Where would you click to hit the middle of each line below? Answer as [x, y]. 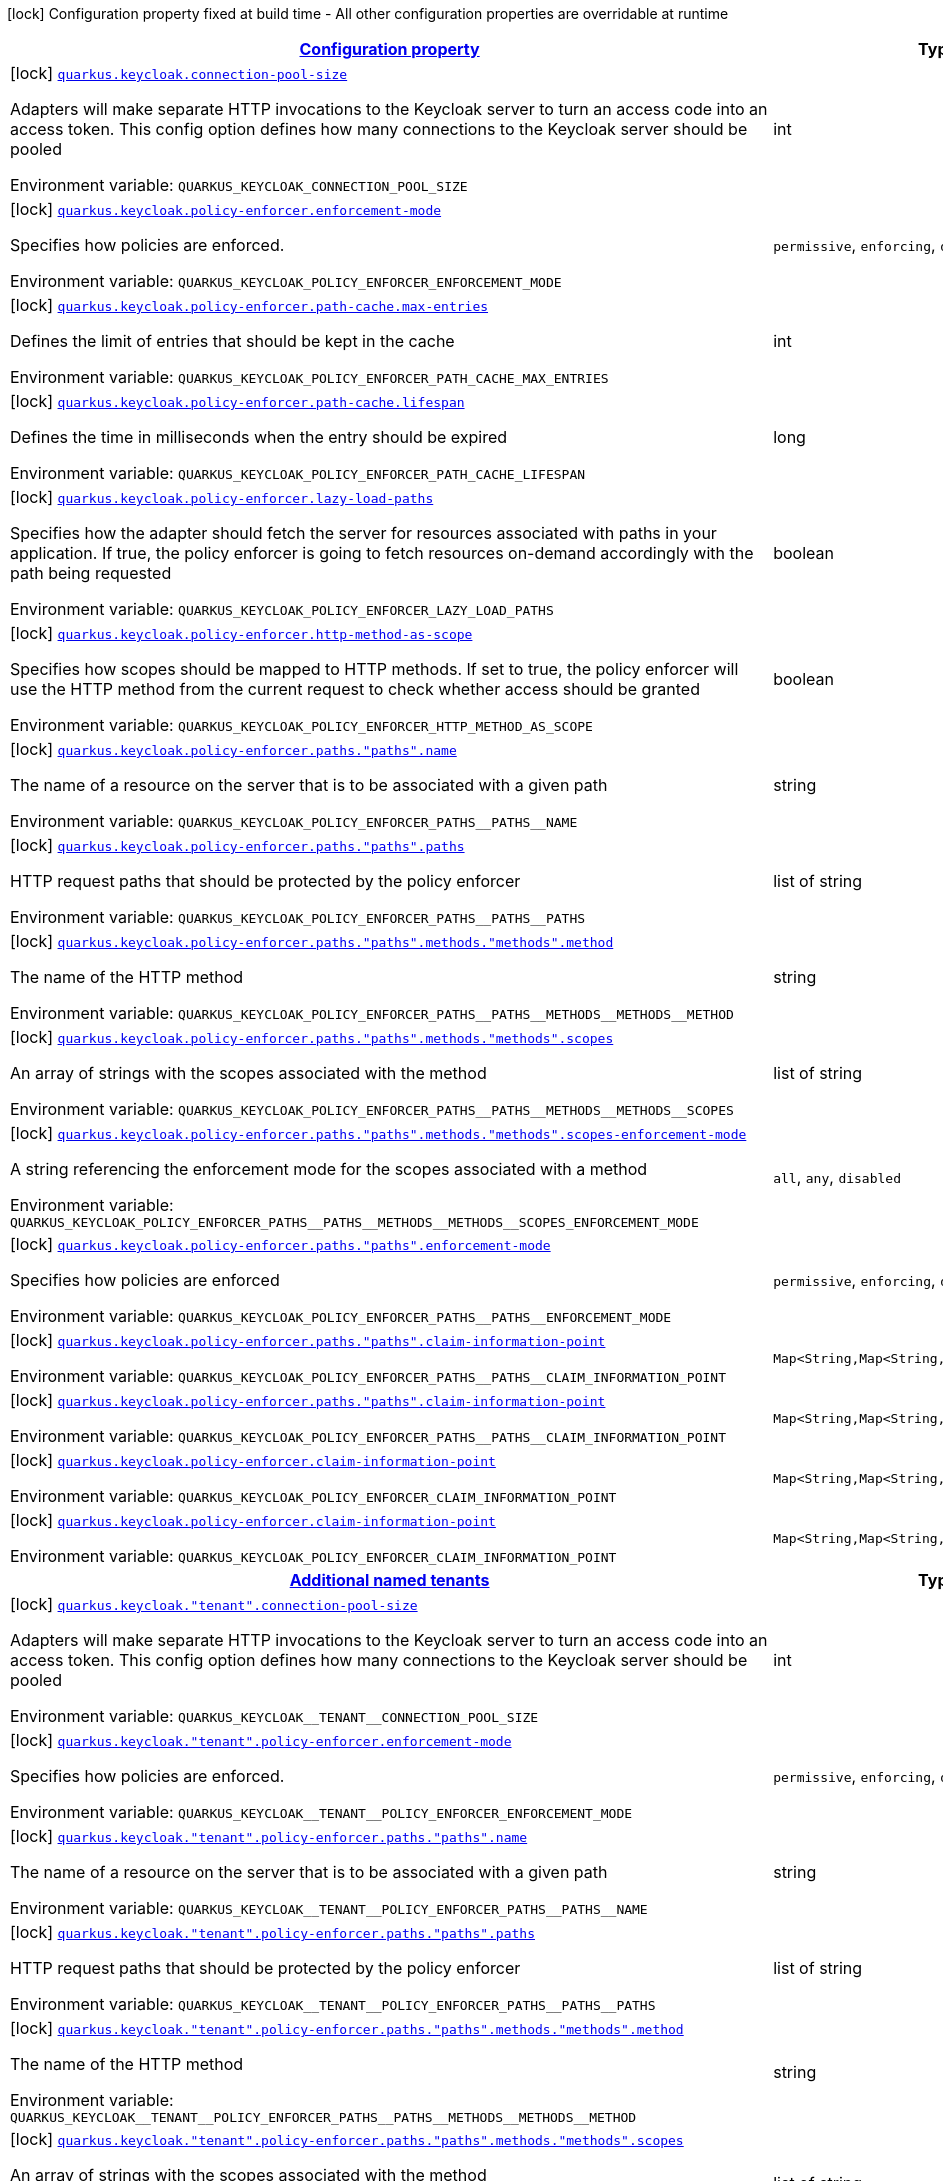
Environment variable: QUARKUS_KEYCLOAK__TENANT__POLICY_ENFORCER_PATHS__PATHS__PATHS [333, 2004]
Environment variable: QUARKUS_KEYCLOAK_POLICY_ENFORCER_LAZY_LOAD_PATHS [282, 609]
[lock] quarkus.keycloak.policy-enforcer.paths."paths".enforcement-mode [280, 1244]
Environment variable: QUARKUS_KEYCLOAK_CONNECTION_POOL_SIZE [239, 185]
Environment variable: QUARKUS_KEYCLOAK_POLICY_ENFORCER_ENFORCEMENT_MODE [286, 281]
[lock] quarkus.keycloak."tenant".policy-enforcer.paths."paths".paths [272, 1932]
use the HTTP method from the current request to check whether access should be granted [355, 689]
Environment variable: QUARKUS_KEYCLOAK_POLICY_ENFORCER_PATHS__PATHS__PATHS [298, 917]
